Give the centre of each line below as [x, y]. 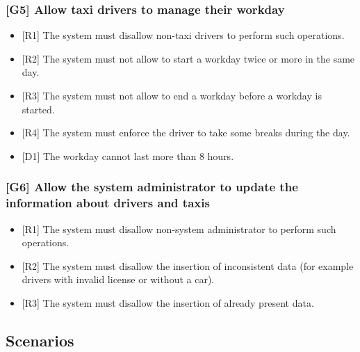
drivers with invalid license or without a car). [118, 279]
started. [38, 109]
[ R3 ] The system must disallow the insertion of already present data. [168, 302]
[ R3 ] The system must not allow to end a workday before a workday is [172, 95]
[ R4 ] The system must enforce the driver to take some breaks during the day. [186, 133]
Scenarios [40, 340]
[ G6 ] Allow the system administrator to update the [152, 187]
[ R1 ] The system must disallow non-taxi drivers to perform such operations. [183, 35]
